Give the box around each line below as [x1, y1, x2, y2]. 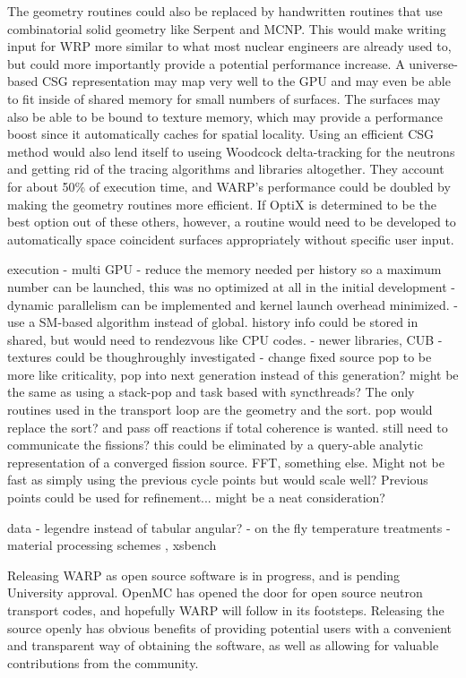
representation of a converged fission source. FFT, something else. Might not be [7, 452, 444, 471]
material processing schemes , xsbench [7, 536, 217, 554]
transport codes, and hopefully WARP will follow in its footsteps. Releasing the [7, 601, 444, 619]
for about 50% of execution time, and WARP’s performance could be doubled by [7, 176, 451, 195]
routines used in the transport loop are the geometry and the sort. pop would [7, 400, 433, 419]
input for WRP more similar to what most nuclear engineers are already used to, [7, 37, 452, 56]
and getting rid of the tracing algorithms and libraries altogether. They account [7, 159, 444, 178]
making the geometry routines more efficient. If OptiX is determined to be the [7, 194, 436, 213]
